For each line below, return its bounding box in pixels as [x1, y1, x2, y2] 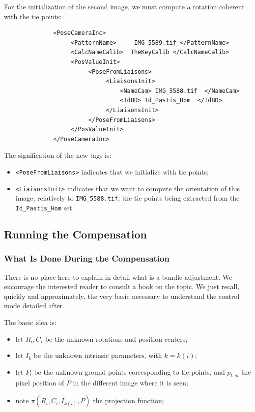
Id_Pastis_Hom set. [15, 202, 74, 212]
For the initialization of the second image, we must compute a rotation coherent [4, 1, 245, 11]
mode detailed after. [4, 300, 64, 311]
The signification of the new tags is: [4, 150, 112, 160]
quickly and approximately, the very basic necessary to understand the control [4, 291, 240, 301]
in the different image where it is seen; [73, 378, 188, 388]
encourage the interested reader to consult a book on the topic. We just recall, [4, 281, 240, 292]
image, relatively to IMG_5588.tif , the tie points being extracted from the [15, 193, 240, 203]
